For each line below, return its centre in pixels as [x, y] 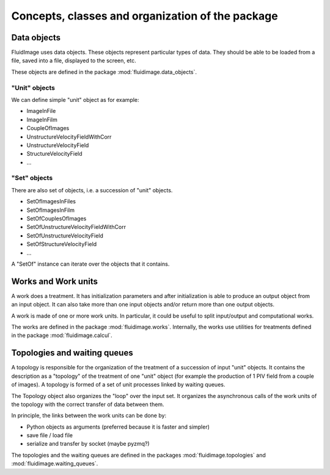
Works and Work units [54, 281]
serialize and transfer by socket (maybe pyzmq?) [88, 444]
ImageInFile [41, 111]
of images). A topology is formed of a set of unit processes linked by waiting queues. [118, 385]
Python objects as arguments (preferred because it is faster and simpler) [118, 427]
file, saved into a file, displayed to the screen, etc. [74, 60]
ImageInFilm [42, 120]
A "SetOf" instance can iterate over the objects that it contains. [90, 264]
